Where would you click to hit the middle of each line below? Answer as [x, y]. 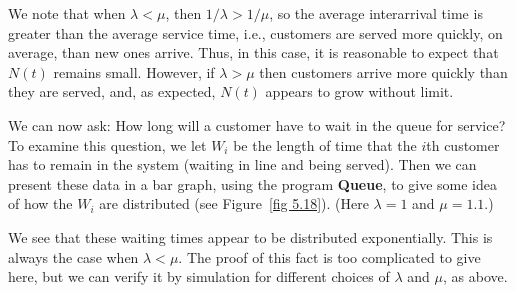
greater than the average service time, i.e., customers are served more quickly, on [255, 32]
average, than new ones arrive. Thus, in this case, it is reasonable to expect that [253, 52]
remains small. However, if [134, 71]
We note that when [67, 13]
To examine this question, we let [107, 144]
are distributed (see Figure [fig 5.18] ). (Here [234, 203]
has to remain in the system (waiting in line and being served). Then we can [242, 164]
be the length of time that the [325, 144]
